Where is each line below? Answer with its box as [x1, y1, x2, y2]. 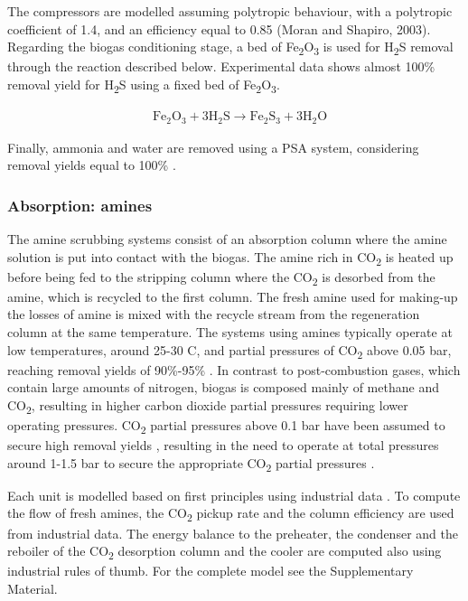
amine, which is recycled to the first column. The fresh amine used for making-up [7, 286, 458, 305]
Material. [7, 578, 58, 597]
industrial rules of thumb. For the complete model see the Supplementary [7, 561, 414, 580]
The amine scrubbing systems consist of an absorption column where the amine [7, 229, 447, 248]
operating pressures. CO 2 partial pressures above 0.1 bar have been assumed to [7, 415, 445, 437]
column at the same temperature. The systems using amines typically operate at [7, 322, 453, 341]
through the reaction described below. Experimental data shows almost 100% [7, 57, 435, 76]
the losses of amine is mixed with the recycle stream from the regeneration [7, 305, 420, 324]
